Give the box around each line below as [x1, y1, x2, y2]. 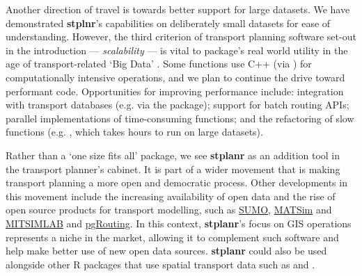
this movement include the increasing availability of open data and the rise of [6, 188, 336, 203]
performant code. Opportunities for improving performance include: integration [6, 83, 344, 98]
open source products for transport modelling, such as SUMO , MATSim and [6, 202, 332, 217]
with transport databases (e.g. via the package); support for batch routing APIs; [6, 97, 349, 112]
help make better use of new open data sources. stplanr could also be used [6, 243, 327, 258]
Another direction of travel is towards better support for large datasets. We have [6, 2, 350, 16]
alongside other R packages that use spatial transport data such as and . [6, 257, 315, 271]
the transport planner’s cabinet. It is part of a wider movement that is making [6, 161, 340, 176]
